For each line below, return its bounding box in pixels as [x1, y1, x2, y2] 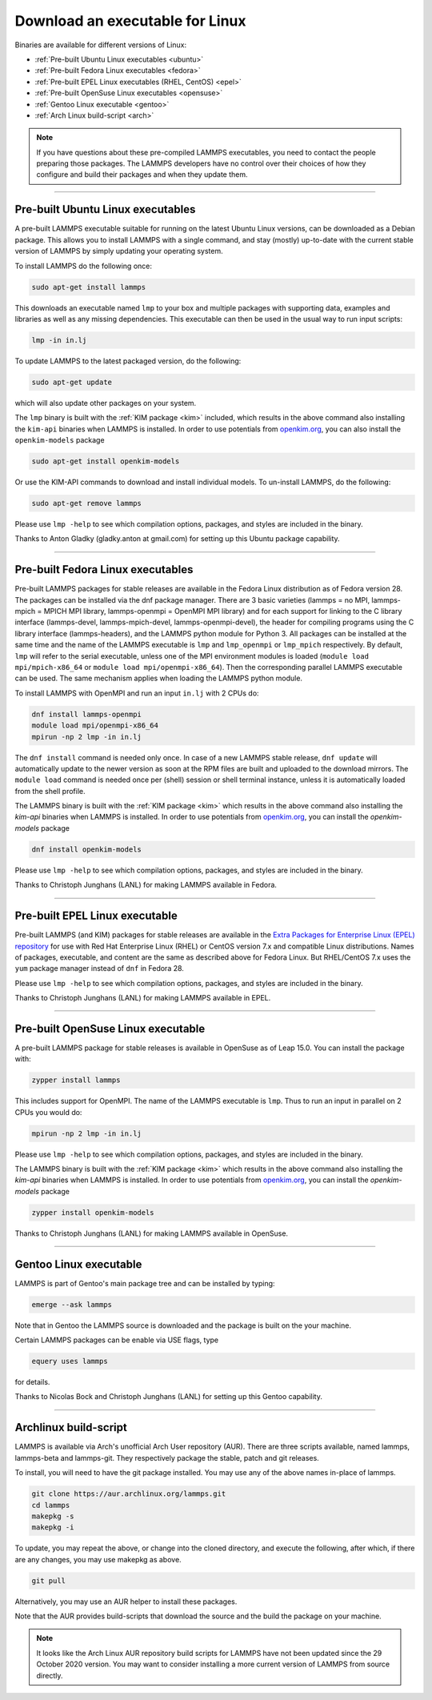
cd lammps [31, 1501, 70, 1510]
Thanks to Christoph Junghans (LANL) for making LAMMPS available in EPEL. [14, 993, 271, 1003]
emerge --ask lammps [31, 1300, 112, 1309]
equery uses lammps [31, 1357, 108, 1366]
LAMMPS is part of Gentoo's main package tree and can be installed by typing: [14, 1278, 275, 1288]
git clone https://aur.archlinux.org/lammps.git [31, 1490, 226, 1498]
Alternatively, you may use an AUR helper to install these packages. [14, 1597, 238, 1606]
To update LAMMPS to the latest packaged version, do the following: [14, 356, 242, 366]
